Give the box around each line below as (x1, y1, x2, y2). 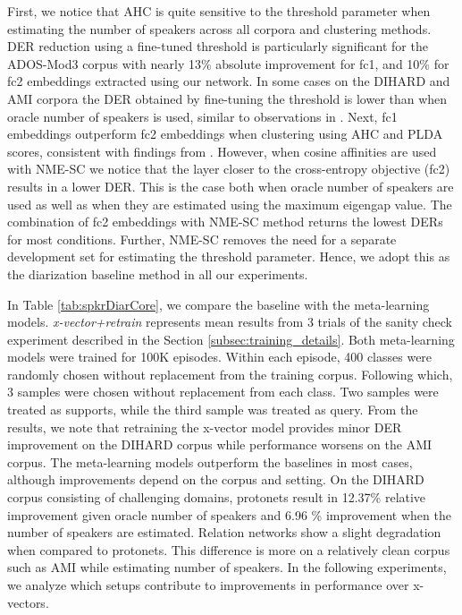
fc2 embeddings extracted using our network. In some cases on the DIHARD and (7, 72, 450, 90)
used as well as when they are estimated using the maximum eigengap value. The (7, 194, 452, 213)
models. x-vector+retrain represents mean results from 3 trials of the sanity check (7, 312, 452, 331)
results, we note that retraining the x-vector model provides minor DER (7, 417, 402, 436)
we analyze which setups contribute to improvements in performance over (7, 576, 409, 594)
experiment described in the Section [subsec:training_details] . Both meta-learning (7, 329, 455, 348)
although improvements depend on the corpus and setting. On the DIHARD (7, 470, 424, 489)
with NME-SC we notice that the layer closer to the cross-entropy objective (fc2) (7, 159, 450, 178)
